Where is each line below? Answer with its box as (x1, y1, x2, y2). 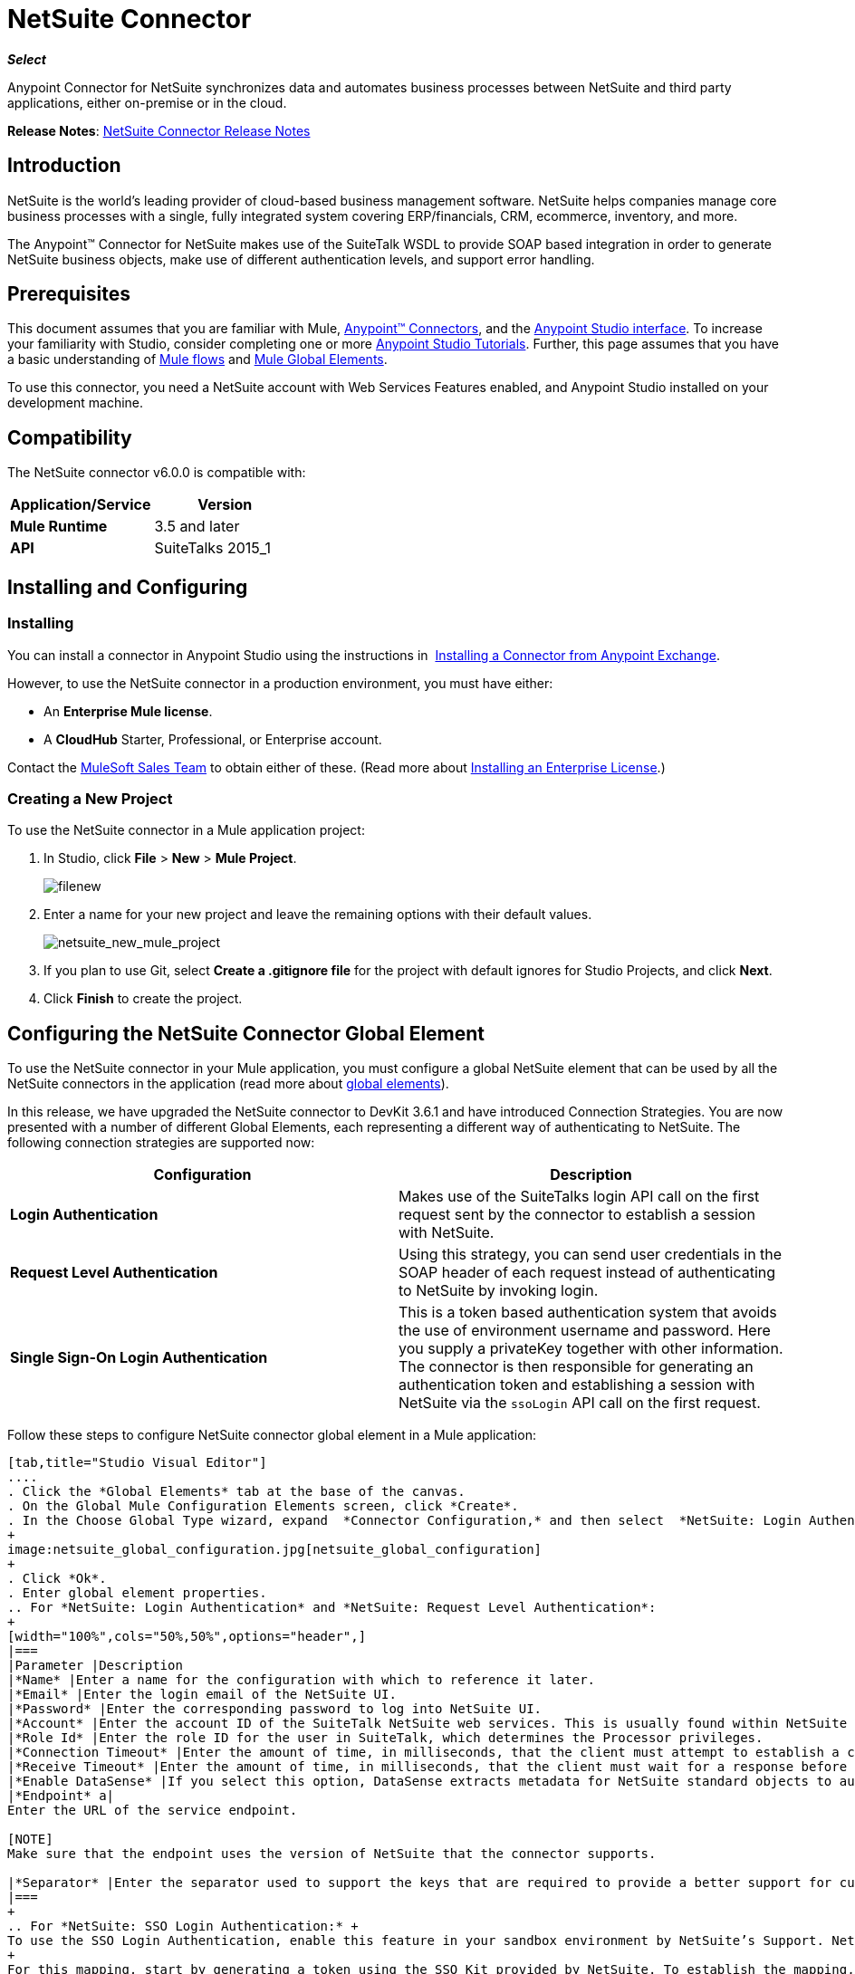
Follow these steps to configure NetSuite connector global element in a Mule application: (7, 1427, 536, 1443)
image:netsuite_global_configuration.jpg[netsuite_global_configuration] (7, 1542, 543, 1557)
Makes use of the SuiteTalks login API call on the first (399, 1187, 760, 1206)
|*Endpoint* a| (7, 1788, 115, 1804)
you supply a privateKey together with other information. (399, 1339, 783, 1358)
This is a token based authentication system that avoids (399, 1303, 777, 1322)
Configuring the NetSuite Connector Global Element (7, 1021, 485, 1045)
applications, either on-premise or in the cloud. (7, 94, 287, 110)
